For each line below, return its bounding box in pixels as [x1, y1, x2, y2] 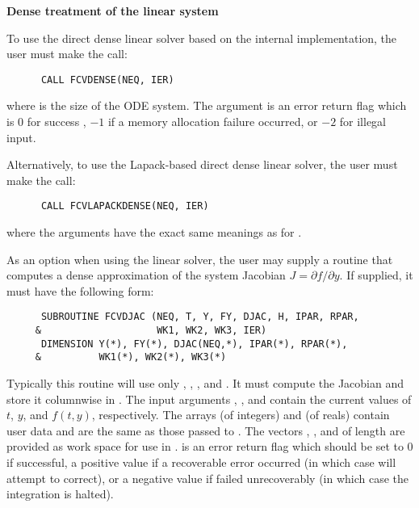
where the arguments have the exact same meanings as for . [6, 224, 302, 241]
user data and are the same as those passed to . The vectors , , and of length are [6, 422, 405, 439]
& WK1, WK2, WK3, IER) [35, 325, 267, 337]
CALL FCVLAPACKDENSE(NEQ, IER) [40, 200, 209, 212]
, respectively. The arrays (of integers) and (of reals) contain [91, 406, 390, 423]
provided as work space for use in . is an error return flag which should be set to [6, 438, 404, 455]
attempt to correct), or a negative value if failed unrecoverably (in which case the [6, 469, 409, 486]
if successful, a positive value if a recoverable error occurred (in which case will [6, 454, 396, 471]
